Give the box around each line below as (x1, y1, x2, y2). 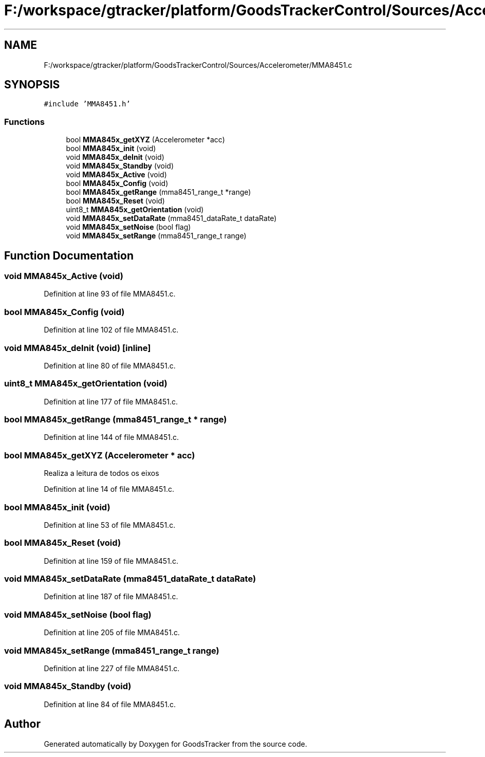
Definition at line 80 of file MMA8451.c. (44, 361, 176, 370)
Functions (4, 116, 45, 127)
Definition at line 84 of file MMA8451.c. (44, 699, 176, 709)
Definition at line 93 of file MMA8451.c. (44, 289, 176, 299)
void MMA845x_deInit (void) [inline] (4, 342, 151, 353)
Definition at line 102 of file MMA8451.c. (44, 325, 179, 335)
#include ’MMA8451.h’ (44, 100, 130, 108)
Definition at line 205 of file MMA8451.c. (44, 628, 180, 637)
